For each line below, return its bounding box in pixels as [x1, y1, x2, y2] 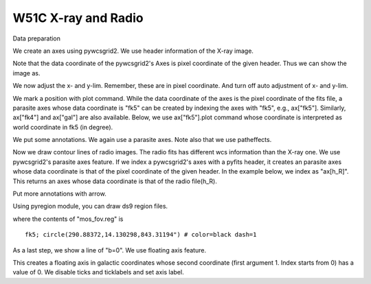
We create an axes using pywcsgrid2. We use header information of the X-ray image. [12, 47, 254, 55]
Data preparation [12, 34, 61, 43]
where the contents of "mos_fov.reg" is [12, 215, 124, 223]
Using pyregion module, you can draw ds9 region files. [12, 202, 168, 211]
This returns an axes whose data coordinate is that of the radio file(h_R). [12, 177, 218, 185]
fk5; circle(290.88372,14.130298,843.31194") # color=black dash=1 [25, 230, 257, 239]
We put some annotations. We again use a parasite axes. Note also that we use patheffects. [12, 136, 272, 144]
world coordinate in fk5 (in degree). [12, 123, 113, 131]
